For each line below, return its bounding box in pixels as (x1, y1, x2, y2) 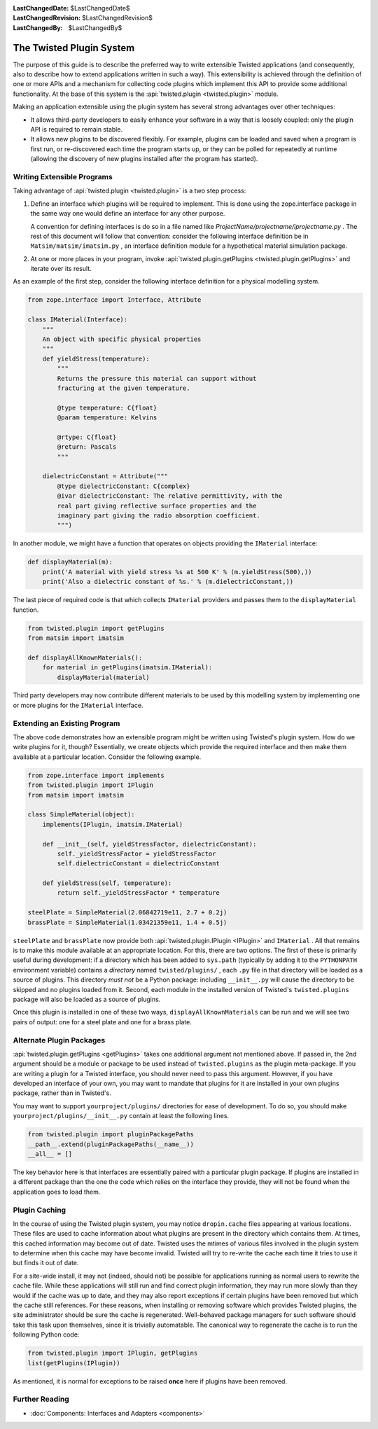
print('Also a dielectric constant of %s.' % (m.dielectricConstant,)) (42, 578, 294, 586)
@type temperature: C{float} (57, 403, 157, 412)
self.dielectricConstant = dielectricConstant (57, 860, 220, 867)
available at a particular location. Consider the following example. (13, 753, 202, 761)
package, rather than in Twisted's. (13, 1089, 111, 1097)
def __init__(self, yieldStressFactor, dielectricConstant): (42, 840, 257, 848)
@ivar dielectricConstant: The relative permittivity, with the (57, 492, 283, 500)
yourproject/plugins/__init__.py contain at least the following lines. (13, 1112, 230, 1120)
